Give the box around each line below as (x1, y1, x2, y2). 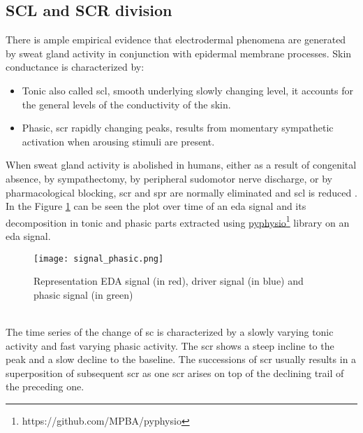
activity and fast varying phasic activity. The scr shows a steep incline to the (6, 338, 334, 353)
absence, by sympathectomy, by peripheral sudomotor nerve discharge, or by (6, 171, 332, 185)
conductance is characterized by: (6, 59, 145, 74)
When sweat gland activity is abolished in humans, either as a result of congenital (6, 157, 357, 172)
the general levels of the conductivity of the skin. (22, 97, 231, 111)
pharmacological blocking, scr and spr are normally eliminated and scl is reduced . (6, 185, 357, 199)
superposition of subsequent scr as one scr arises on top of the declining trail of (6, 365, 344, 380)
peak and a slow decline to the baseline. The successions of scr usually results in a (6, 352, 357, 367)
